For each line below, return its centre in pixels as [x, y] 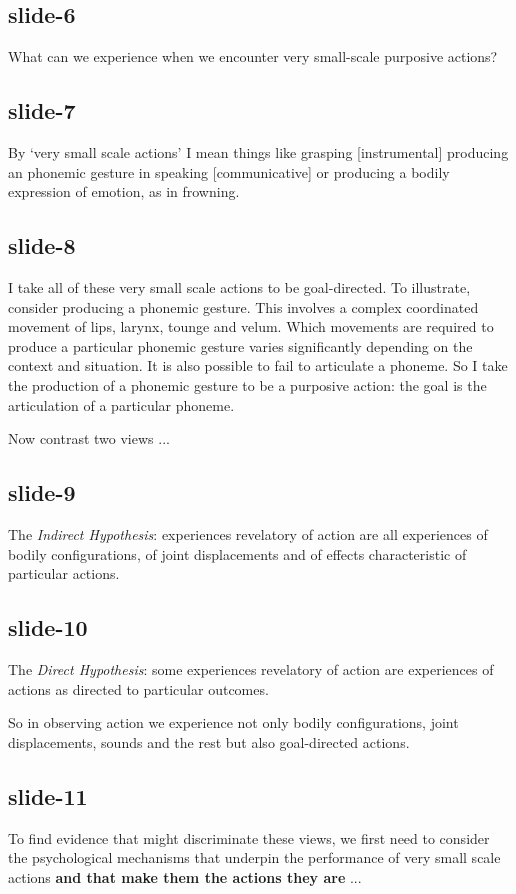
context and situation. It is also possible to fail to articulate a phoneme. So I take [258, 365]
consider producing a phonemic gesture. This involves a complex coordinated [243, 306]
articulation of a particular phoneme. [121, 404]
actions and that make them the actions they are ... [185, 876]
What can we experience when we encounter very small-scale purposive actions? [253, 56]
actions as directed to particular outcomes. [138, 688]
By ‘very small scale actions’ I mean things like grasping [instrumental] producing [258, 152]
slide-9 [42, 492]
